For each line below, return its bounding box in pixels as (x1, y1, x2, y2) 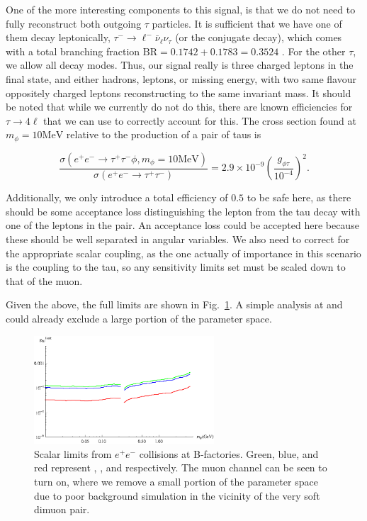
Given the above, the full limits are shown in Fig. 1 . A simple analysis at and (6, 297, 343, 312)
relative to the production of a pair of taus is (66, 127, 261, 142)
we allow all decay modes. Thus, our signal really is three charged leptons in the (6, 57, 354, 72)
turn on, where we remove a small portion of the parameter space (34, 474, 318, 488)
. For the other (281, 43, 346, 58)
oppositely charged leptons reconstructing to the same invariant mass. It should (6, 85, 351, 100)
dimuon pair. (34, 502, 90, 517)
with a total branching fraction (6, 43, 140, 58)
